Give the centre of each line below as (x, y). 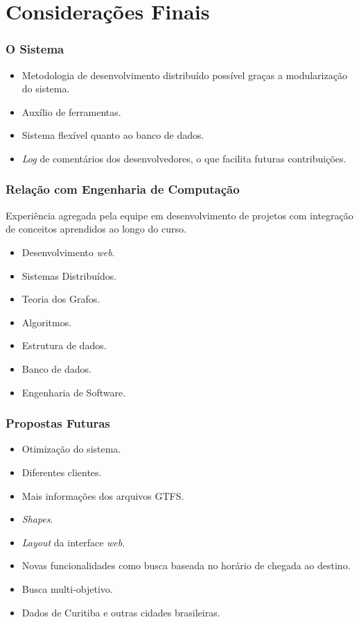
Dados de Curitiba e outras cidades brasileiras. (121, 612)
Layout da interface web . (73, 542)
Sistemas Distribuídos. (69, 275)
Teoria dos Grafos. (61, 299)
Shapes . (37, 519)
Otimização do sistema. (71, 449)
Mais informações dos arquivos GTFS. (103, 495)
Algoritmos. (47, 322)
